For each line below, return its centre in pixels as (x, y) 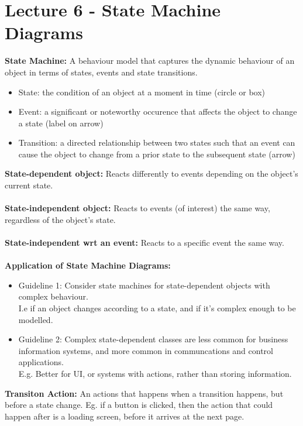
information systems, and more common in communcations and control (146, 350)
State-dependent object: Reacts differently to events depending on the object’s (151, 174)
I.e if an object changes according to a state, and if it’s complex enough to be (157, 308)
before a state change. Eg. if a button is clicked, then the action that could (139, 405)
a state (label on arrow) (61, 123)
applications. (41, 362)
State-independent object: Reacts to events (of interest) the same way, (137, 208)
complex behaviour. (53, 296)
